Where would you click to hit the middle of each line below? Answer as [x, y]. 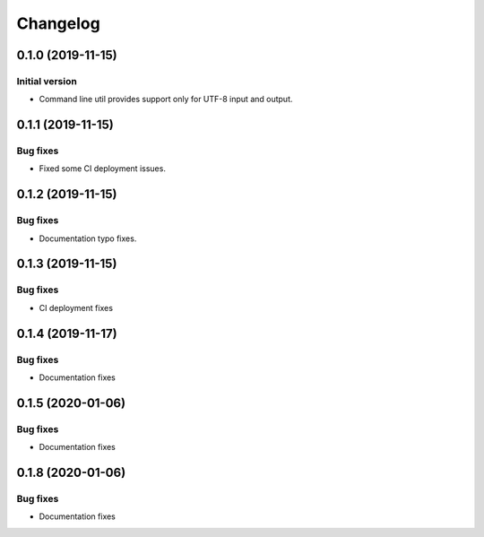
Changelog [58, 23]
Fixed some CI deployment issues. [102, 169]
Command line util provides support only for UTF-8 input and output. [166, 100]
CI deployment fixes [76, 307]
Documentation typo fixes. [88, 238]
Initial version [47, 81]
